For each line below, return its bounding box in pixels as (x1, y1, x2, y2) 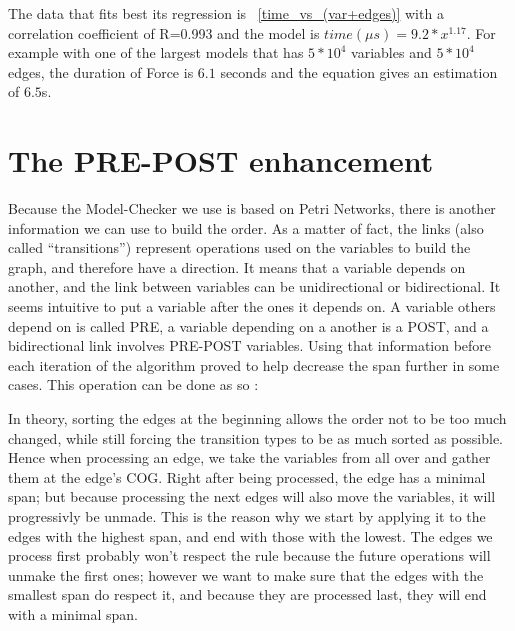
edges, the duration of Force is (8, 61, 194, 82)
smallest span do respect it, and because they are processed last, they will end (8, 584, 487, 605)
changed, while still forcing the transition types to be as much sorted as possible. (8, 427, 503, 448)
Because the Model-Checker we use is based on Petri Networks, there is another (8, 198, 496, 219)
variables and (351, 42, 432, 63)
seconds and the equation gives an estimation (220, 61, 498, 82)
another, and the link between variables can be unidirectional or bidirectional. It (8, 276, 501, 297)
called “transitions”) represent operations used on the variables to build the (8, 237, 471, 258)
